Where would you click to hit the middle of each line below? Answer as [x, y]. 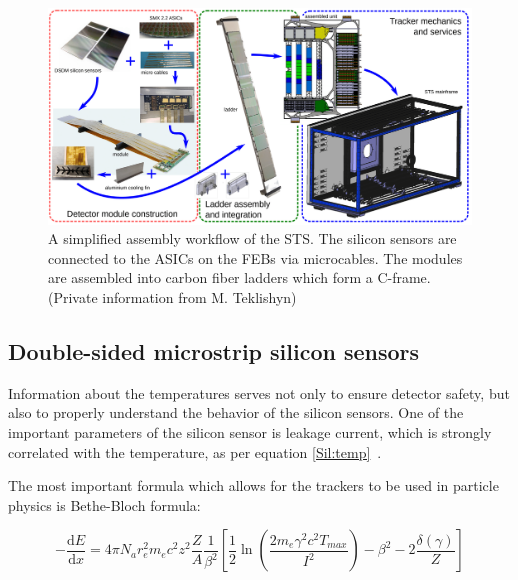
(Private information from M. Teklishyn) [172, 296]
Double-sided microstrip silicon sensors [214, 350]
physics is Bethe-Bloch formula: [104, 504]
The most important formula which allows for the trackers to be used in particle [253, 485]
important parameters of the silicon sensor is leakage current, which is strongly [250, 431]
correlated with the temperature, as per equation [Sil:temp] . [195, 451]
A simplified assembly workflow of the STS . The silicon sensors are [252, 238]
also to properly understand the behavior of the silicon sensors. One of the [236, 412]
